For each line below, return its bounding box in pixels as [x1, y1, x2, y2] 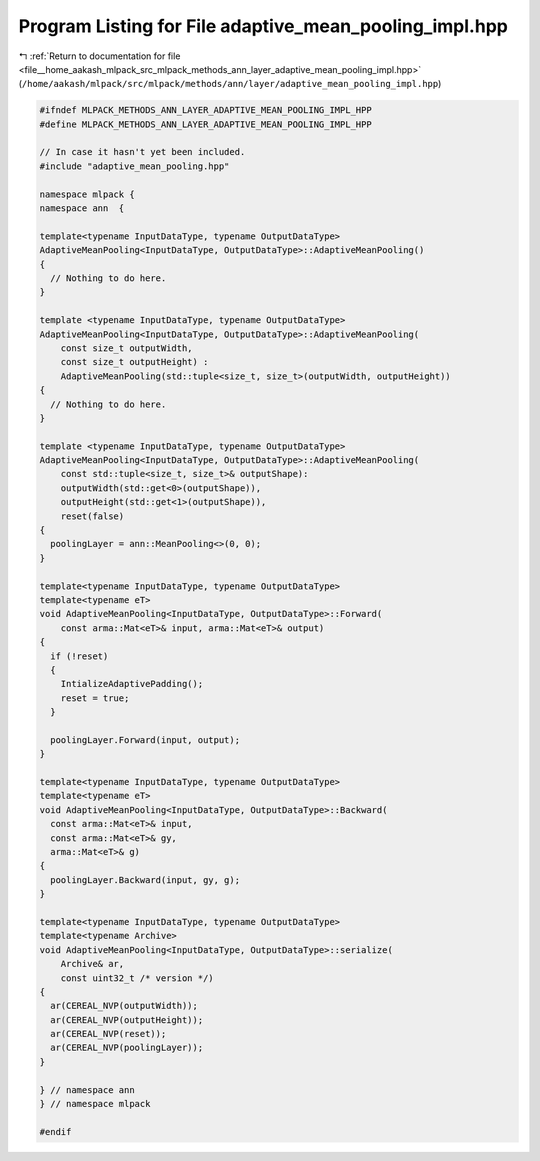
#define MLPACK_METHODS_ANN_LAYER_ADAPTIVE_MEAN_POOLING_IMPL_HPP [39, 118, 372, 130]
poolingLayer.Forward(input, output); [50, 734, 240, 745]
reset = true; [60, 692, 130, 704]
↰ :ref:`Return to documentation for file [18, 50, 181, 62]
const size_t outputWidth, [60, 342, 194, 354]
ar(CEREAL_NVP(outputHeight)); [50, 1014, 204, 1025]
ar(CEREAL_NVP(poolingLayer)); [50, 1042, 204, 1054]
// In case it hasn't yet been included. [39, 146, 246, 158]
